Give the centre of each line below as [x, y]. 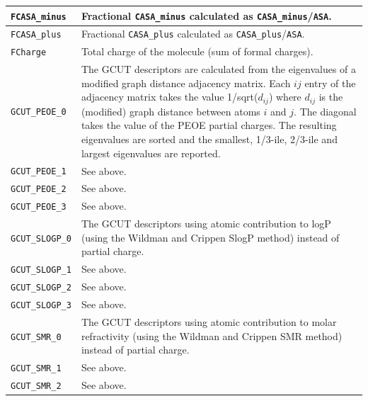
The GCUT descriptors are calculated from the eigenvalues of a [219, 69]
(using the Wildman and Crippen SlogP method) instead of [210, 237]
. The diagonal [325, 111]
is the [331, 97]
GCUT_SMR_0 [36, 337]
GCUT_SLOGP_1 [41, 270]
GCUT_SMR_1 [36, 368]
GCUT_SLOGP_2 [41, 288]
